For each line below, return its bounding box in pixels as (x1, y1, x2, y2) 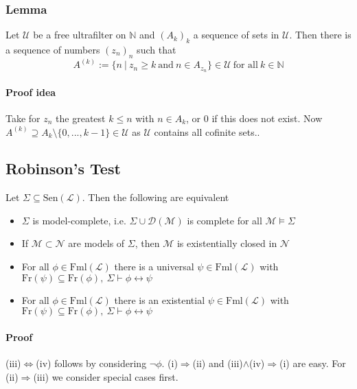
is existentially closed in (176, 236, 277, 250)
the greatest (56, 110, 106, 125)
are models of (68, 236, 125, 250)
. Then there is (289, 27, 352, 42)
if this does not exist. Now (211, 110, 323, 125)
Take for (5, 110, 41, 125)
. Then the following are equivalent (82, 190, 229, 204)
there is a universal (114, 259, 194, 274)
